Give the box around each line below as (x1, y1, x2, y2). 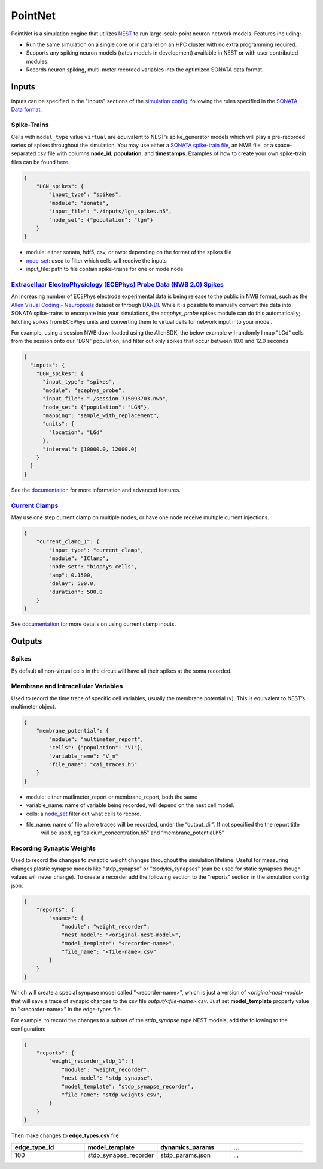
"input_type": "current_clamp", (48, 546, 144, 553)
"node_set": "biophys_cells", (48, 564, 138, 570)
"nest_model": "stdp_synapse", (61, 1075, 154, 1081)
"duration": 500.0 (48, 588, 103, 595)
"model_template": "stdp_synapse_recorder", (61, 1083, 194, 1090)
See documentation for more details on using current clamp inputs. (11, 620, 176, 628)
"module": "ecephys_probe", (42, 387, 125, 394)
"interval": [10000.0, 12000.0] (42, 445, 138, 453)
